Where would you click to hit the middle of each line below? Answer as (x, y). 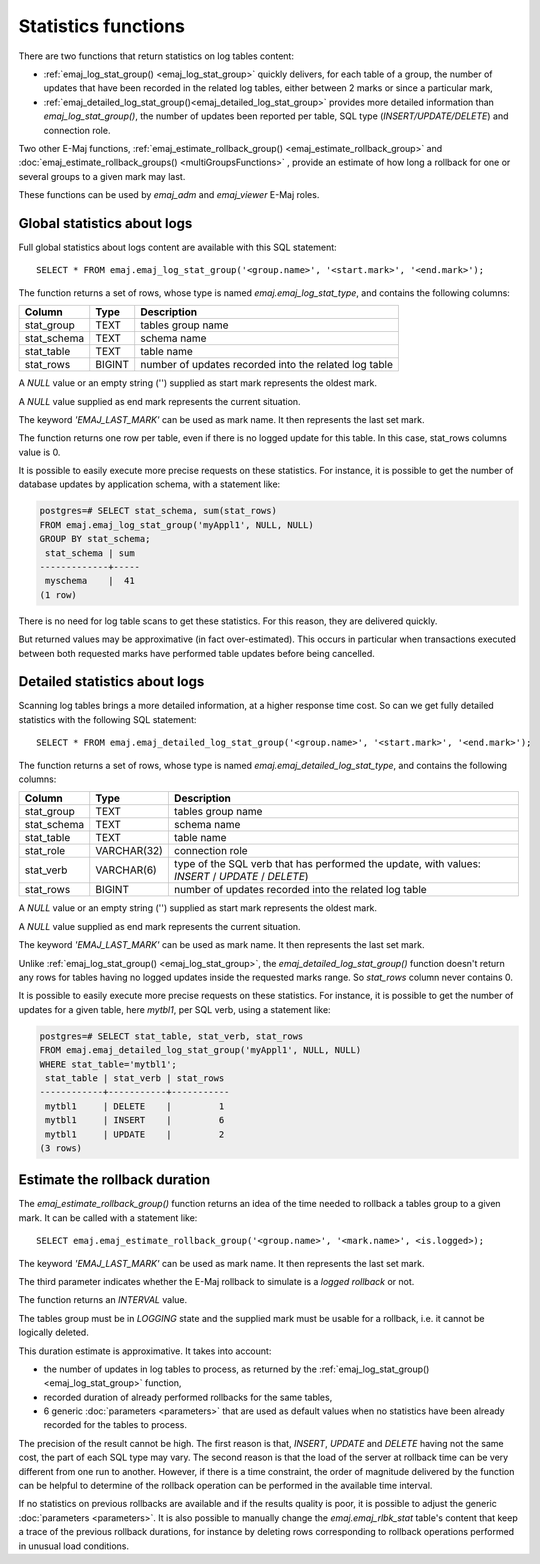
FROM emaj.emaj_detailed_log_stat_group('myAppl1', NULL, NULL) (200, 1050)
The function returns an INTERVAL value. (103, 1300)
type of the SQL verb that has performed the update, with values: (327, 864)
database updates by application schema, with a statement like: (149, 484)
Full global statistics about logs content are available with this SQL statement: (177, 247)
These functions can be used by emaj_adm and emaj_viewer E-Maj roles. (169, 195)
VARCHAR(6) (126, 870)
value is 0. (39, 452)
